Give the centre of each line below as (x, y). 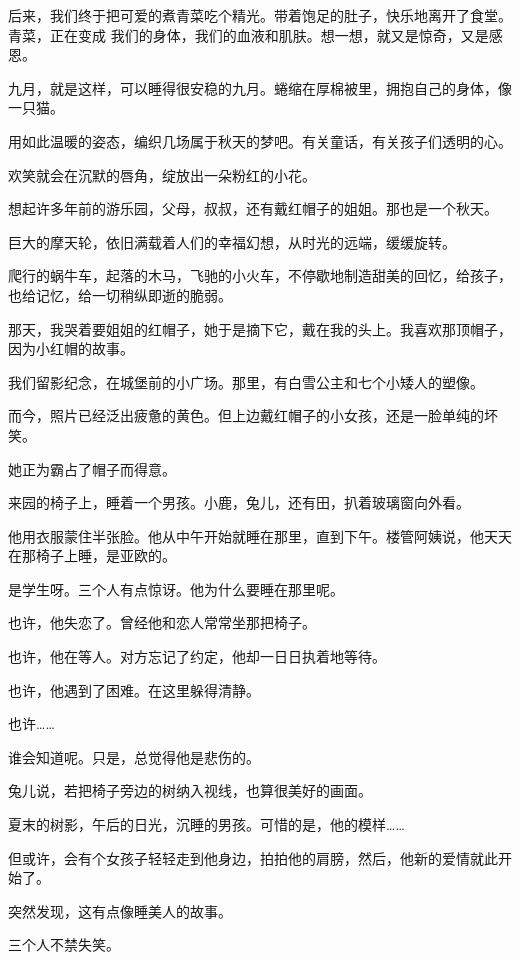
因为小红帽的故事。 (71, 348)
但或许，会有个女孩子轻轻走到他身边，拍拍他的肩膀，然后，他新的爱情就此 (253, 857)
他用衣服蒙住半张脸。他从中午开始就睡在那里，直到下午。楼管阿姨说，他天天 (260, 535)
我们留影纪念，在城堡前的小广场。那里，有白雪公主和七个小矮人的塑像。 (246, 381)
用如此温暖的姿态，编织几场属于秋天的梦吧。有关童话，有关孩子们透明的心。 (260, 140)
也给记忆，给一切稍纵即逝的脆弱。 (120, 294)
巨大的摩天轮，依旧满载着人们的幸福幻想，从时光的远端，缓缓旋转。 (232, 241)
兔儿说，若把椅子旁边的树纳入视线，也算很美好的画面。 (190, 790)
